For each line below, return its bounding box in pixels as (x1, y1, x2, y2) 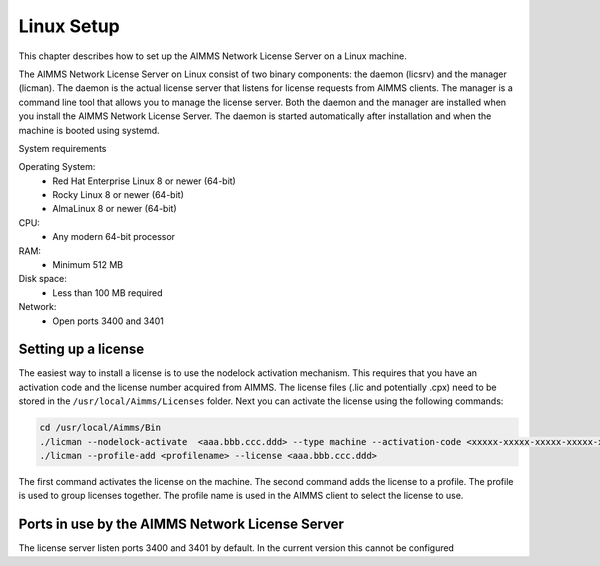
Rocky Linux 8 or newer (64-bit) (52, 189, 184, 201)
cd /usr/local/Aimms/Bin (39, 422, 162, 434)
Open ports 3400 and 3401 (52, 315, 165, 327)
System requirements (18, 142, 107, 154)
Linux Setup (18, 15, 120, 37)
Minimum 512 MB (52, 259, 124, 271)
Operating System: (18, 161, 96, 173)
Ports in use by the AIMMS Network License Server (18, 516, 345, 533)
